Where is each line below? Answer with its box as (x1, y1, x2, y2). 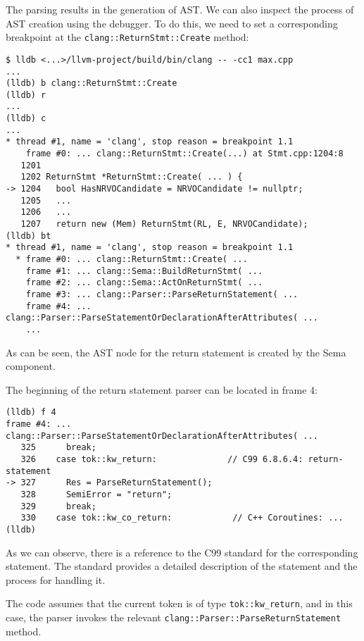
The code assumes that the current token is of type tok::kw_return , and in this (6, 596, 353, 611)
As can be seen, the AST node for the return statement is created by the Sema (6, 344, 346, 359)
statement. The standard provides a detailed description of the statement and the (6, 559, 358, 573)
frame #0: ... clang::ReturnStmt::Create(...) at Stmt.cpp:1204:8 (25, 149, 344, 159)
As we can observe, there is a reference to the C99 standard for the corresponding (6, 544, 358, 559)
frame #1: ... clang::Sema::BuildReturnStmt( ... (25, 266, 263, 276)
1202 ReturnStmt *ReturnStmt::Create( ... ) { (20, 172, 243, 182)
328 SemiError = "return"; (20, 489, 172, 499)
